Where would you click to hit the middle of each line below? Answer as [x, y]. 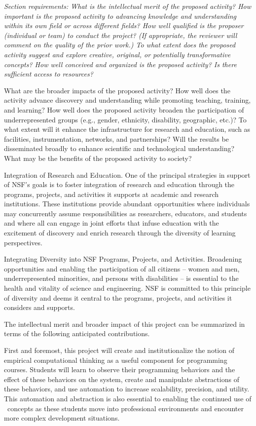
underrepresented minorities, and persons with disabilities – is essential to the [121, 278]
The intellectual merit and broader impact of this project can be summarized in [125, 324]
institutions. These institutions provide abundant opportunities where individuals [127, 204]
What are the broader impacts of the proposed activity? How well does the [117, 90]
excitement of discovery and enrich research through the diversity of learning [120, 233]
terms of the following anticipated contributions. [77, 333]
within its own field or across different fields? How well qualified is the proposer [124, 25]
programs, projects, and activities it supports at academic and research [111, 194]
